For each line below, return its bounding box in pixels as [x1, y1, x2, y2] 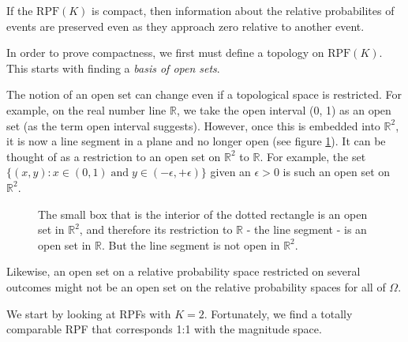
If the [6, 2, 33, 18]
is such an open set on [283, 163, 391, 180]
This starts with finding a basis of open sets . [6, 59, 220, 76]
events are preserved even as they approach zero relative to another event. [6, 17, 365, 34]
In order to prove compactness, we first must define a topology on [6, 44, 324, 61]
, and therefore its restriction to [79, 221, 233, 238]
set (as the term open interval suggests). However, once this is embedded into [6, 117, 380, 133]
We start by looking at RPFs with [6, 305, 171, 321]
